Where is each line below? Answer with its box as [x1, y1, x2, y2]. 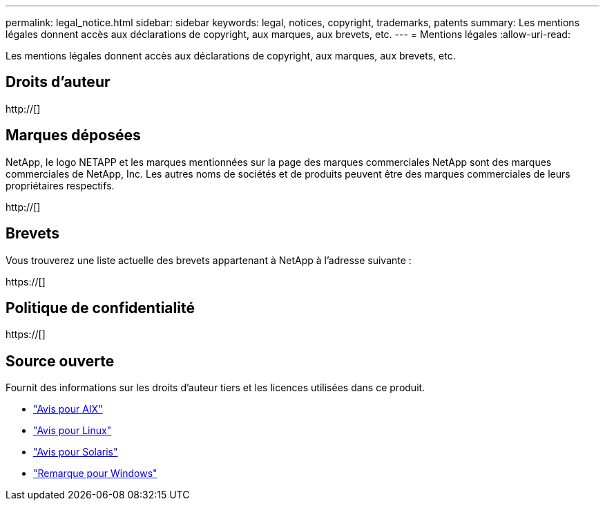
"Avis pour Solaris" [33, 446, 118, 458]
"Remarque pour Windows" [33, 467, 157, 480]
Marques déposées [6, 126, 141, 144]
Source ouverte [6, 352, 115, 370]
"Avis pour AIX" [33, 403, 103, 415]
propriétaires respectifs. [6, 179, 115, 191]
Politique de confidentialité [6, 299, 195, 317]
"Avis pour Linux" [33, 424, 112, 437]
